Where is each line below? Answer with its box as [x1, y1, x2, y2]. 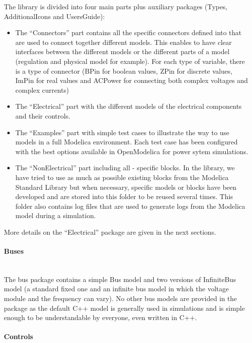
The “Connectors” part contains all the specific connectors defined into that [15, 27, 242, 38]
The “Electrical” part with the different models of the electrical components [15, 101, 242, 111]
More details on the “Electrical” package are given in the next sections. [4, 226, 216, 237]
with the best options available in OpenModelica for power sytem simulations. [15, 146, 248, 156]
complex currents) [15, 84, 69, 95]
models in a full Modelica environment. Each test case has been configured [15, 137, 238, 147]
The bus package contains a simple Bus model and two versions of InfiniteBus [4, 274, 236, 284]
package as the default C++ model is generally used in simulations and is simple [4, 303, 245, 313]
